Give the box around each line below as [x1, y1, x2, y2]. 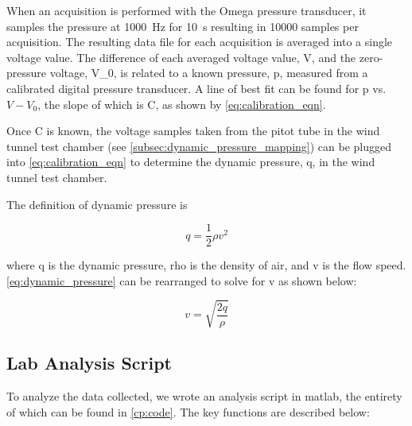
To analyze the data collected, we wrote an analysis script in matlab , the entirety [6, 388, 402, 405]
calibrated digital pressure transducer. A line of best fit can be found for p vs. [6, 79, 387, 96]
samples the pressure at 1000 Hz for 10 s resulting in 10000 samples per [6, 17, 359, 34]
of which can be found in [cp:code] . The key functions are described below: [6, 403, 370, 420]
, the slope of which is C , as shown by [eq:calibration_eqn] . [37, 95, 326, 112]
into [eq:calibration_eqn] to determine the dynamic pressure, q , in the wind [6, 153, 375, 170]
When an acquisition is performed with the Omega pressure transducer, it [6, 2, 367, 18]
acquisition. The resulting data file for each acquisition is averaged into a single [6, 33, 393, 50]
